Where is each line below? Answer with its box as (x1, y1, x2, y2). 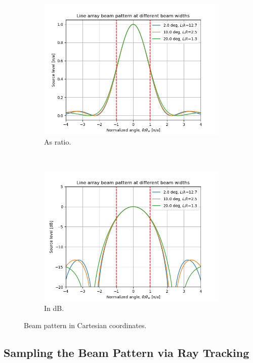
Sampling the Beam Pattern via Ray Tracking (4, 344, 249, 360)
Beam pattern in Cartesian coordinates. (24, 320, 147, 330)
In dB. (44, 303, 64, 313)
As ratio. (44, 136, 71, 147)
